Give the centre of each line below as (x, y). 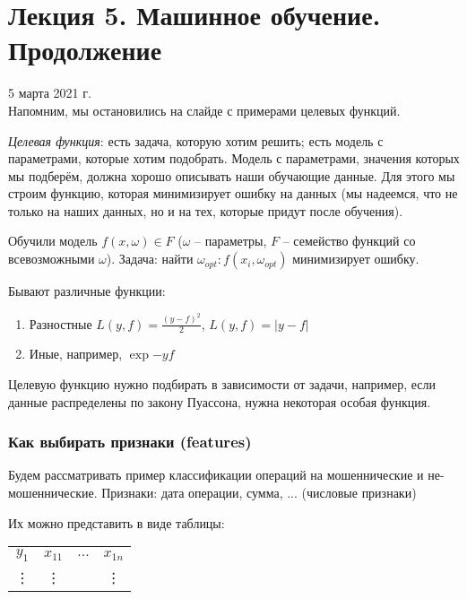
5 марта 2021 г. (50, 93)
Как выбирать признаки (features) (130, 442)
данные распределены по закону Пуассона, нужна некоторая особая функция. (220, 401)
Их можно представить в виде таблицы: (117, 522)
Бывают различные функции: (87, 291)
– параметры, (231, 241)
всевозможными (52, 259)
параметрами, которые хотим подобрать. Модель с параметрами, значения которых (234, 158)
